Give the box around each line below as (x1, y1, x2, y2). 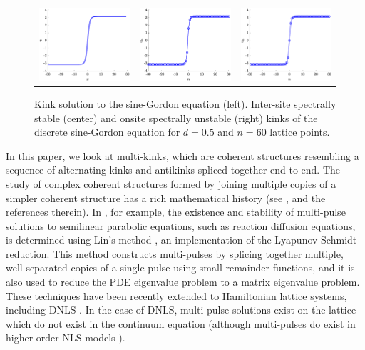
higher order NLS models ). (6, 330, 125, 345)
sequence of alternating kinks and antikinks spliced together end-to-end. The (6, 162, 341, 177)
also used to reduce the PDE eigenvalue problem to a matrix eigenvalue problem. (6, 274, 360, 289)
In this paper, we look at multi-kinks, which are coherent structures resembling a (6, 148, 359, 163)
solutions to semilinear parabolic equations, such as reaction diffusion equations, (6, 218, 356, 233)
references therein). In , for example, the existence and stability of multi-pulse (6, 204, 346, 219)
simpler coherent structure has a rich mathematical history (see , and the (6, 190, 326, 205)
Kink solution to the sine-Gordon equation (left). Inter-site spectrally (34, 96, 336, 111)
